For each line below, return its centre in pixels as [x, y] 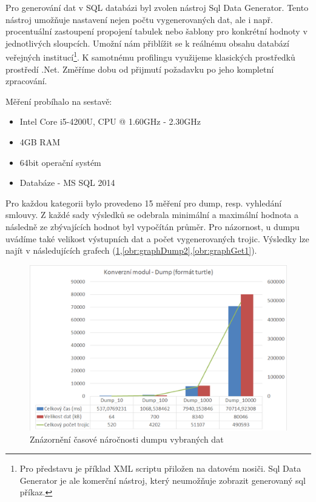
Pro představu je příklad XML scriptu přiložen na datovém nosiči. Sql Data [160, 468]
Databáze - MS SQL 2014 [67, 183]
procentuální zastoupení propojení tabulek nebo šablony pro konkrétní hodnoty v [156, 31]
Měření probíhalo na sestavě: [59, 101]
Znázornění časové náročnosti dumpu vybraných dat [127, 439]
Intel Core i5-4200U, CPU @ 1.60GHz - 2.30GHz [110, 121]
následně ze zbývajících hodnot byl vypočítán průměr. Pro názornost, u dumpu [153, 226]
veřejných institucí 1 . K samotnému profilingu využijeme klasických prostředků [150, 56]
